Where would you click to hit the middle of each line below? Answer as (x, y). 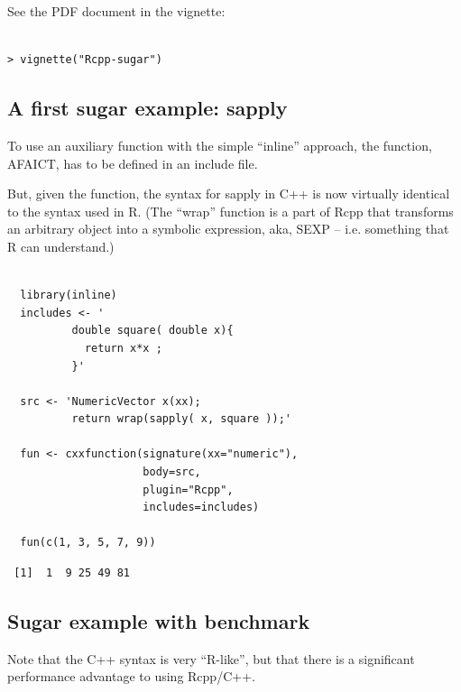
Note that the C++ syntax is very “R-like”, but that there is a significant (211, 658)
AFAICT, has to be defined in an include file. (133, 163)
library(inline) (69, 295)
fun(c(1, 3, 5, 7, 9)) (88, 543)
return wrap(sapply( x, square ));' (181, 419)
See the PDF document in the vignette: (116, 11)
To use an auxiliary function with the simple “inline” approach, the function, (220, 145)
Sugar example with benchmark (159, 621)
